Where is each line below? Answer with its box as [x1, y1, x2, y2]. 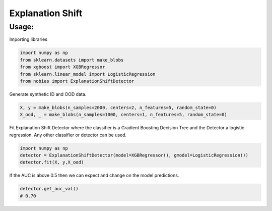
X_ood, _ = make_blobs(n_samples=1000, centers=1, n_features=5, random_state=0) [20, 112, 228, 118]
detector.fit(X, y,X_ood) [20, 160, 84, 165]
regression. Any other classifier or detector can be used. [9, 132, 127, 138]
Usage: [9, 22, 34, 31]
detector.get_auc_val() [20, 186, 79, 192]
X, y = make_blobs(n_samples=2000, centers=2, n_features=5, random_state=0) [20, 104, 217, 111]
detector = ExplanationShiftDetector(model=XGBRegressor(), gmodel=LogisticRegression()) [20, 152, 249, 159]
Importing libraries [9, 36, 48, 42]
